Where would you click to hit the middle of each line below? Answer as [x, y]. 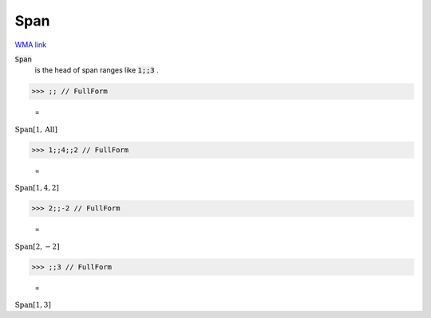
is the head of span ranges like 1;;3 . [97, 70]
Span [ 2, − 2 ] [37, 246]
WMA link [31, 45]
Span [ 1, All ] [36, 129]
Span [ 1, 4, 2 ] [37, 188]
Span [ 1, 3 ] [33, 305]
